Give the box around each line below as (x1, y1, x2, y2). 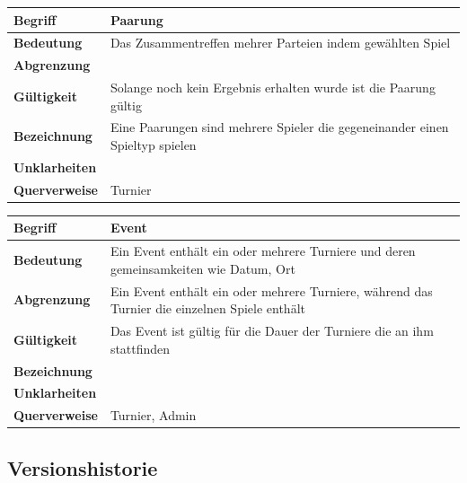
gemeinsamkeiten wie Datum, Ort (110, 259, 295, 277)
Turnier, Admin (110, 406, 197, 425)
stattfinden (110, 338, 171, 357)
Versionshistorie (7, 453, 158, 481)
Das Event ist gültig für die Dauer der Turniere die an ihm (110, 321, 434, 340)
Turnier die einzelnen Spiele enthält (110, 299, 305, 318)
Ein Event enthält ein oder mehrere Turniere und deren (110, 241, 416, 260)
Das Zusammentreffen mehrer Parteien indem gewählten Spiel (110, 33, 451, 52)
